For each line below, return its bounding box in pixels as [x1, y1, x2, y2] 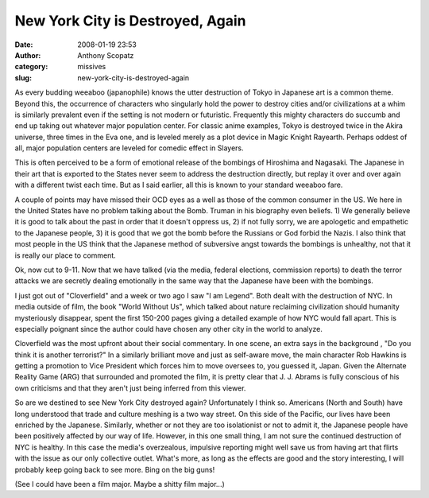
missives [77, 62, 106, 72]
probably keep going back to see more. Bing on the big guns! [14, 465, 215, 474]
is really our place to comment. [14, 251, 117, 260]
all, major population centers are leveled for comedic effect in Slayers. [14, 143, 244, 153]
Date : [14, 40, 33, 49]
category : [14, 62, 48, 72]
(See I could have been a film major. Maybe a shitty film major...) [14, 480, 226, 488]
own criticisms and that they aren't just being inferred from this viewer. [14, 383, 246, 393]
